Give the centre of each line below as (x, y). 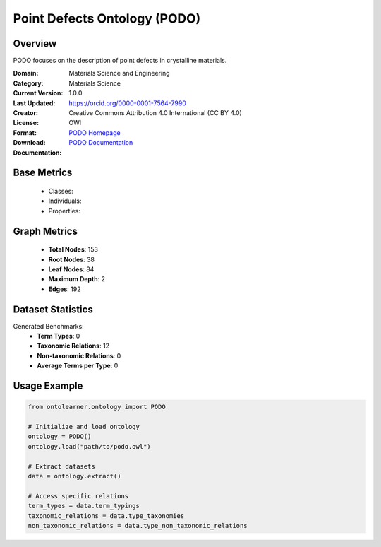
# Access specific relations (78, 496)
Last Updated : (34, 103)
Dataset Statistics (53, 309)
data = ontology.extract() (74, 476)
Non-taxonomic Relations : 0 (79, 355)
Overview (35, 43)
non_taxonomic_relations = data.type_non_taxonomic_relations (138, 525)
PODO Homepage (95, 133)
